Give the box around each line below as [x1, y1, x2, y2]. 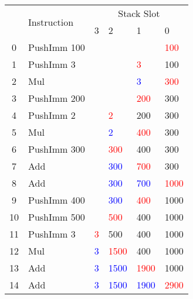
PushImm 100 [28, 40, 85, 54]
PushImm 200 [28, 91, 85, 105]
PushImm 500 [28, 210, 85, 224]
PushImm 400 [28, 193, 85, 207]
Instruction [28, 15, 74, 29]
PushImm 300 [28, 142, 85, 156]
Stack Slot [118, 6, 160, 20]
